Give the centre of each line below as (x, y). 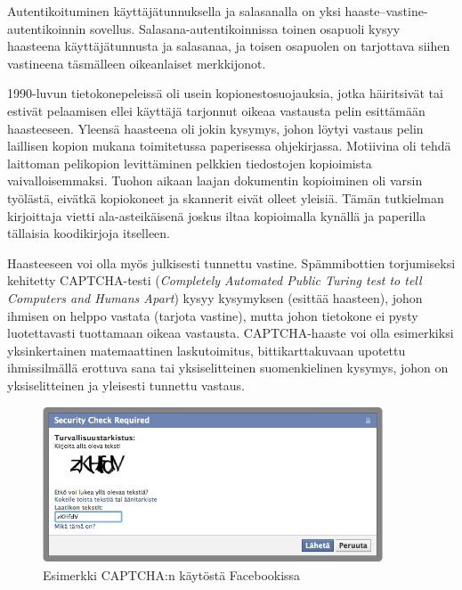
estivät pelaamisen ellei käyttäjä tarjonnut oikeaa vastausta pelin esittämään (216, 110)
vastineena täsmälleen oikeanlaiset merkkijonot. (137, 63)
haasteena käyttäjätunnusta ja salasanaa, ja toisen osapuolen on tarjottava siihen (229, 46)
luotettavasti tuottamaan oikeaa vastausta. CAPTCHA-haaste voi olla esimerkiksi (231, 333)
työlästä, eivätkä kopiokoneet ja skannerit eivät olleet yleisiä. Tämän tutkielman (226, 197)
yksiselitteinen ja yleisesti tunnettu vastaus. (126, 385)
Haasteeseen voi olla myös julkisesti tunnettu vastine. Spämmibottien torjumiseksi (231, 262)
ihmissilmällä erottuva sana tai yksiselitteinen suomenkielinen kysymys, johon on (228, 368)
